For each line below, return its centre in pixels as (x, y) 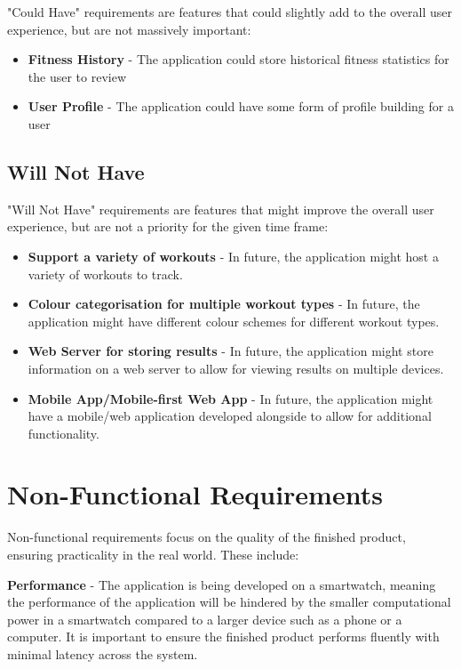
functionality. (64, 433)
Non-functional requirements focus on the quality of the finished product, (207, 537)
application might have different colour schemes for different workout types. (234, 321)
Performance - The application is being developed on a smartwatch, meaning (222, 584)
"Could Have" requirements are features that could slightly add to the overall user (230, 12)
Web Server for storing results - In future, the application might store (230, 351)
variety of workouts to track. (105, 274)
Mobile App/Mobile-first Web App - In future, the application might (230, 398)
